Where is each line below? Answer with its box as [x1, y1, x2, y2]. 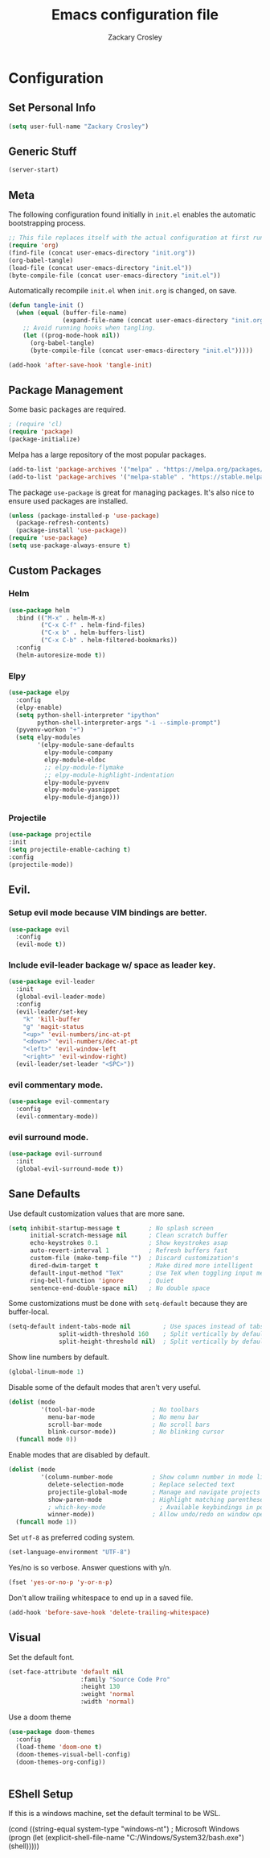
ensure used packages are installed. [8, 496, 129, 505]
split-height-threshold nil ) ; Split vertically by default [59, 1338, 268, 1346]
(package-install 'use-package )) [15, 526, 128, 535]
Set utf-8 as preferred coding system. [8, 1532, 135, 1542]
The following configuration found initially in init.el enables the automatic [8, 209, 256, 219]
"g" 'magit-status [22, 1022, 84, 1031]
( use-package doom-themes [8, 1728, 95, 1736]
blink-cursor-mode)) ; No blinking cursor [47, 1428, 225, 1436]
